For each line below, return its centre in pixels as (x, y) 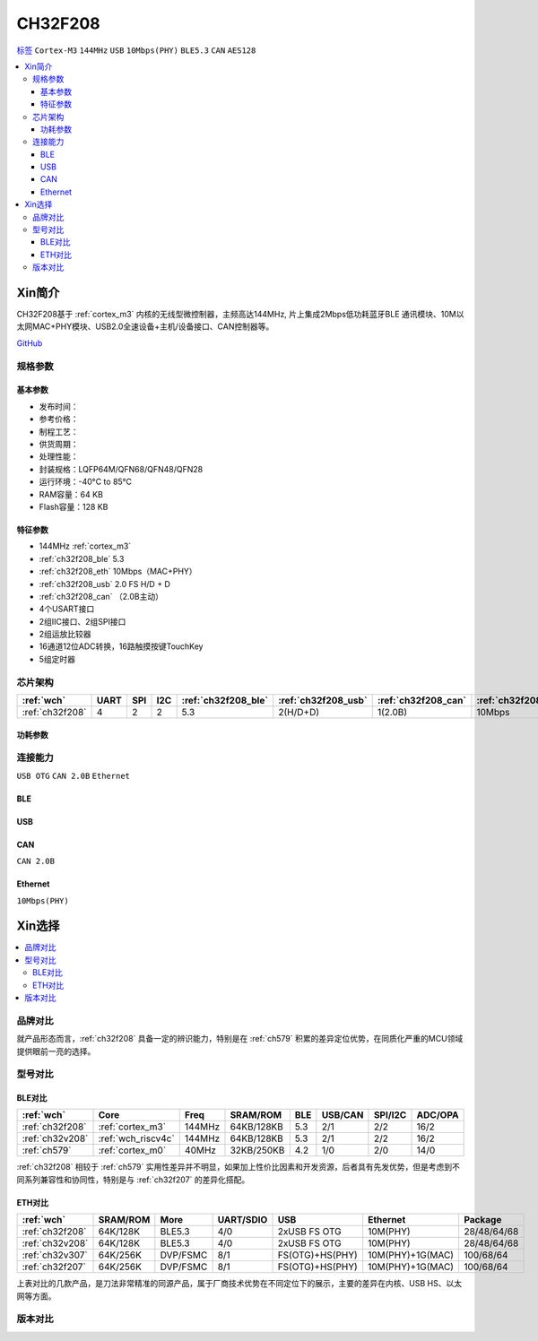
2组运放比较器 (65, 634)
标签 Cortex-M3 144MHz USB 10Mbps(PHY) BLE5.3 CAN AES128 (136, 50)
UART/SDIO (243, 1220)
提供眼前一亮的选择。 (56, 1051)
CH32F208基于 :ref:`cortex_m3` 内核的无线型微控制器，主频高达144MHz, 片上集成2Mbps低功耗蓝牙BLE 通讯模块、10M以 (240, 315)
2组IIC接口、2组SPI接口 (82, 621)
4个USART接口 (67, 609)
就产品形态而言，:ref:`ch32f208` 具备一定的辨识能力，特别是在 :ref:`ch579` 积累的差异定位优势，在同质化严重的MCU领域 (240, 1039)
